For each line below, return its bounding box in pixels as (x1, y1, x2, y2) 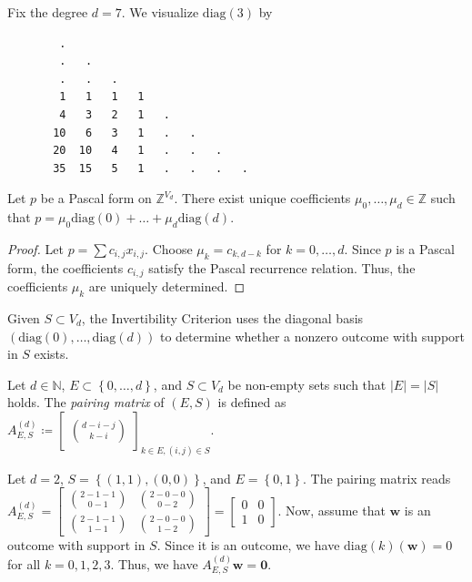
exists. (34, 344, 69, 363)
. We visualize (121, 3, 199, 21)
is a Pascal (396, 239, 455, 258)
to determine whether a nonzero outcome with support (159, 326, 466, 345)
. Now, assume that (277, 500, 386, 519)
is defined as (217, 393, 286, 412)
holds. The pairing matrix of (7, 393, 165, 412)
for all (7, 554, 41, 573)
